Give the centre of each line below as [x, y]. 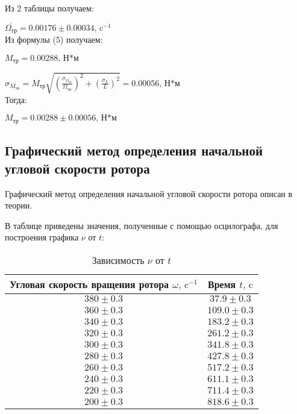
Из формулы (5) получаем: [54, 39]
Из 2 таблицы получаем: [49, 8]
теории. [19, 205]
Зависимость [118, 260]
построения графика [42, 237]
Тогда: [16, 99]
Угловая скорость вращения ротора [89, 284]
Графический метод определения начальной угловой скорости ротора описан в [149, 193]
